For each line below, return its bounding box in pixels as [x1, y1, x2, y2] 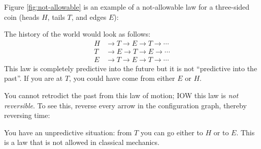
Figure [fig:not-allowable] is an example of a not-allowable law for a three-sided [4, 2, 250, 12]
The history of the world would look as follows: [4, 28, 151, 39]
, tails [47, 11, 65, 22]
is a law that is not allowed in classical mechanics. [4, 137, 159, 147]
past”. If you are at [4, 73, 63, 83]
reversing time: [4, 110, 50, 121]
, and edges [71, 11, 107, 22]
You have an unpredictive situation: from [4, 127, 132, 137]
